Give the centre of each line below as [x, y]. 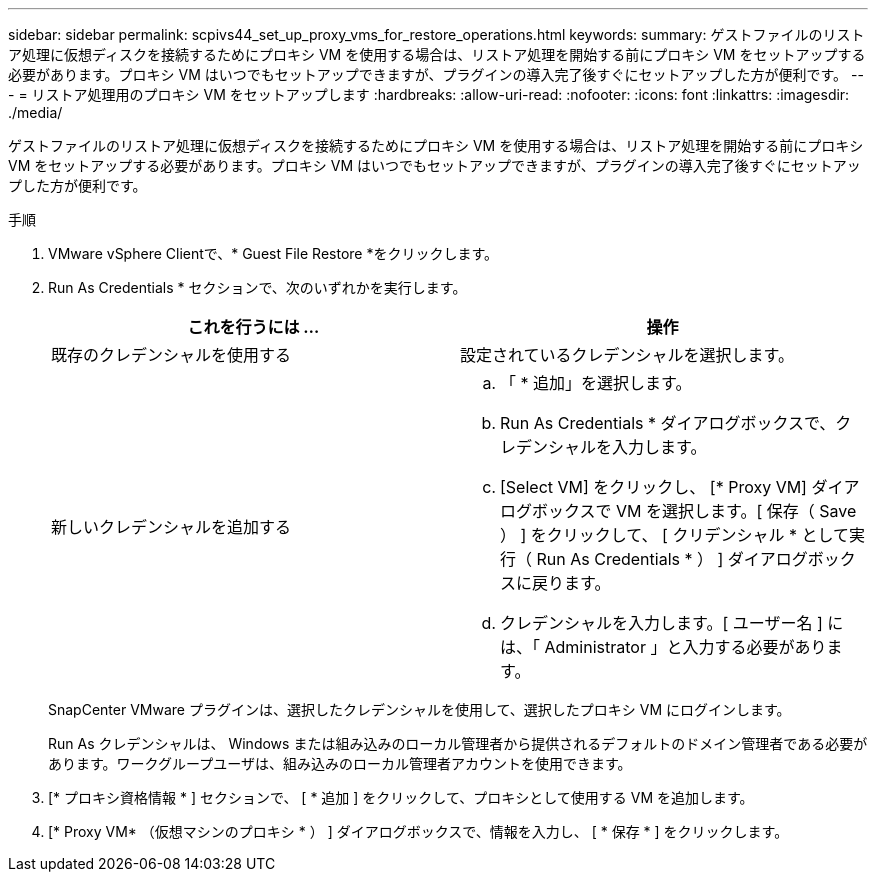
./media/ [35, 112]
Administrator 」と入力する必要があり [685, 647]
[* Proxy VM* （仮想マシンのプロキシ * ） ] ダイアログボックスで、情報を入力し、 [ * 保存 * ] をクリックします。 [418, 831]
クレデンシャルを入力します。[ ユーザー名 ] [661, 623]
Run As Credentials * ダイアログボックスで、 [668, 423]
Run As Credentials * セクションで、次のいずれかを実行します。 [257, 287]
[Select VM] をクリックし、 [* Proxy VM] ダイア [680, 487]
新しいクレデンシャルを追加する [171, 527]
